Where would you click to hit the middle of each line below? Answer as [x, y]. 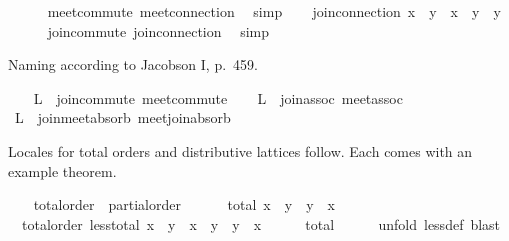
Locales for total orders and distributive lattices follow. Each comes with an [240, 150]
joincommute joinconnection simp [158, 30]
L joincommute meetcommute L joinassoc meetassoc [218, 97]
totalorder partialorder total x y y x [184, 204]
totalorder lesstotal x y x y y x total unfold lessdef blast [261, 223]
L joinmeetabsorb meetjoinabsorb [122, 117]
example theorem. [62, 170]
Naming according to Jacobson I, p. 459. [133, 64]
